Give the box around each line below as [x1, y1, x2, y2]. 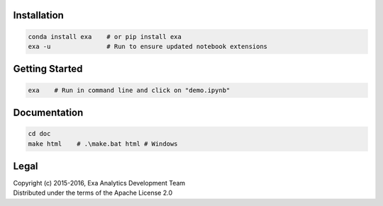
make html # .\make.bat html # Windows [28, 139, 178, 148]
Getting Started [13, 63, 83, 75]
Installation [13, 9, 64, 21]
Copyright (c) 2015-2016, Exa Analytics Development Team [13, 179, 186, 188]
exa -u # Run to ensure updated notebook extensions [28, 42, 268, 50]
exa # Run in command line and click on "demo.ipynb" [28, 86, 231, 94]
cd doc [28, 130, 51, 138]
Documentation [13, 107, 84, 118]
